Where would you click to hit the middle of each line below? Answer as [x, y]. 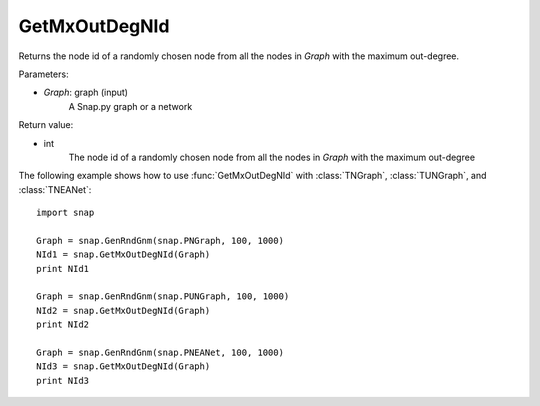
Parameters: [43, 74]
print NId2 [63, 324]
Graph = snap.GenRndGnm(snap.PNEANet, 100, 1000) [160, 352]
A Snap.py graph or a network [130, 106]
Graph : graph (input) [86, 92]
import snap [65, 213]
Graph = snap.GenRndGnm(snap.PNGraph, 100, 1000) [160, 240]
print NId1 [63, 268]
